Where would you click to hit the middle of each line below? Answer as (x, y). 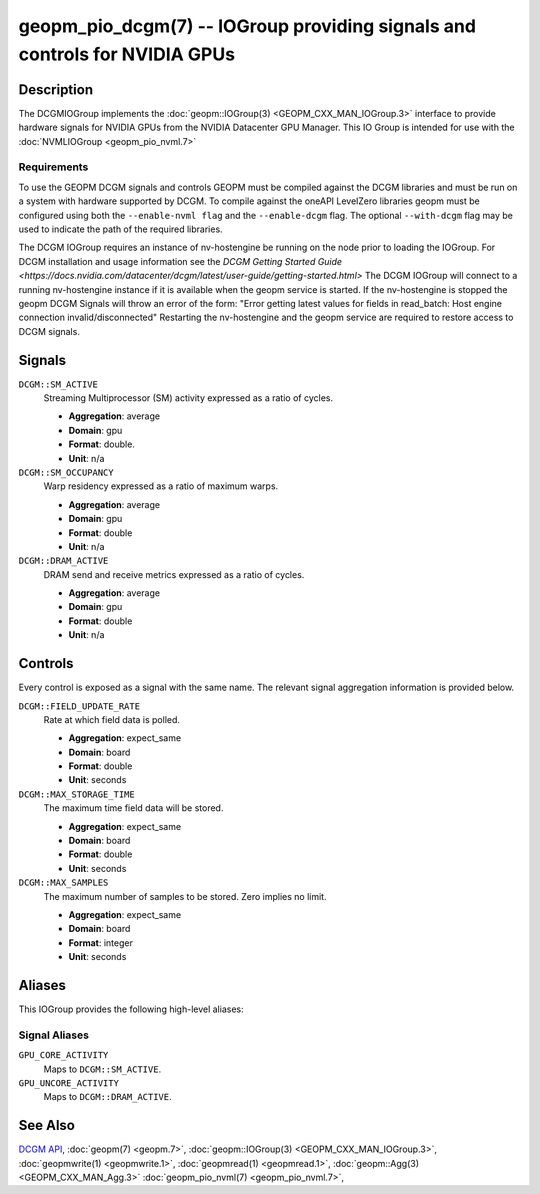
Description (56, 89)
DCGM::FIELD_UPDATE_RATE (79, 706)
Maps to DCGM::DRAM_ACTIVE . (107, 1097)
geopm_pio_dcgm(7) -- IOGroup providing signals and (247, 26)
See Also (46, 1125)
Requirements (53, 167)
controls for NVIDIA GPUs (126, 54)
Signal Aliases (54, 1035)
